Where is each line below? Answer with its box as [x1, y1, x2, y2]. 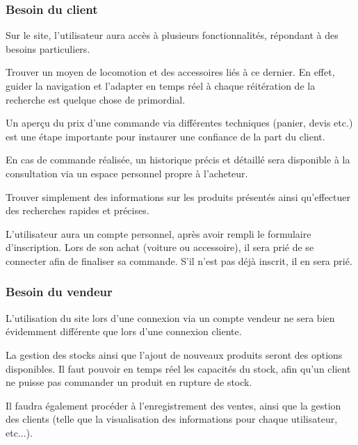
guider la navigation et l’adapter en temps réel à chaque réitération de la [6, 79, 316, 92]
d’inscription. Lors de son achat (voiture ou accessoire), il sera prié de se [6, 240, 314, 254]
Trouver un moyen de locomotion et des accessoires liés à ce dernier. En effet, [6, 65, 335, 79]
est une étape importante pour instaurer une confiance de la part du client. [6, 129, 325, 143]
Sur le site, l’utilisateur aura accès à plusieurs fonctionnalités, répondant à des [6, 28, 339, 42]
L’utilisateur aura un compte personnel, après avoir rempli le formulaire [6, 226, 311, 241]
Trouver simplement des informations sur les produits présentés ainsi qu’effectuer [6, 189, 351, 204]
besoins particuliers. [6, 41, 90, 56]
